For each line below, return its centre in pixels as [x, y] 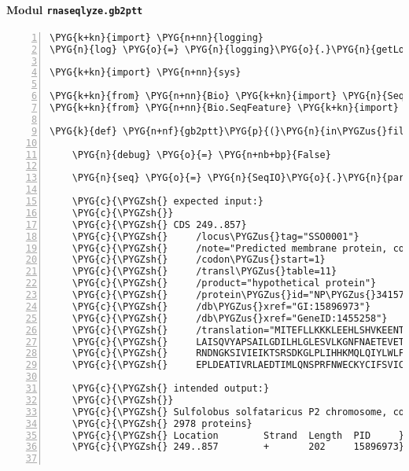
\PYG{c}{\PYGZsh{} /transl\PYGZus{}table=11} [204, 272]
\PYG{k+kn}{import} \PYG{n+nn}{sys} [146, 73]
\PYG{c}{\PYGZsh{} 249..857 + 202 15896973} [238, 447]
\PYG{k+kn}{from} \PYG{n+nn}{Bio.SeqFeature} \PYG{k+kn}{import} [224, 108]
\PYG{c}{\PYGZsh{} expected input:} [168, 202]
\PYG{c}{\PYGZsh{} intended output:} [171, 389]
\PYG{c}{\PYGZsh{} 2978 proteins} [162, 423]
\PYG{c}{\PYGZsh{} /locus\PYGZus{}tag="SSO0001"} [216, 236]
